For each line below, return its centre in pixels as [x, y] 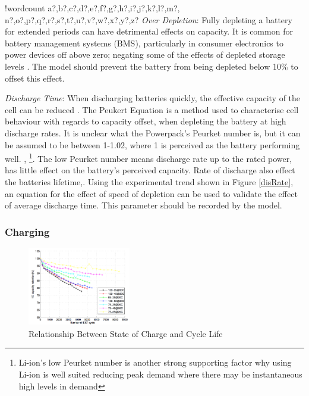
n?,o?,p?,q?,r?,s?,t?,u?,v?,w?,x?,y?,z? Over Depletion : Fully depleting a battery [149, 19]
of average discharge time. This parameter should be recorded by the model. [144, 205]
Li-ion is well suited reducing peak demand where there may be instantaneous [160, 374]
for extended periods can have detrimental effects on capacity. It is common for [149, 31]
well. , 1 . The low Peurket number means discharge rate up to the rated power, [149, 158]
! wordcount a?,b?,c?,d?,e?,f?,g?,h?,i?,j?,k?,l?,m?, [92, 8]
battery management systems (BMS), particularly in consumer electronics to [144, 43]
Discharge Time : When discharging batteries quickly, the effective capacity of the [153, 98]
